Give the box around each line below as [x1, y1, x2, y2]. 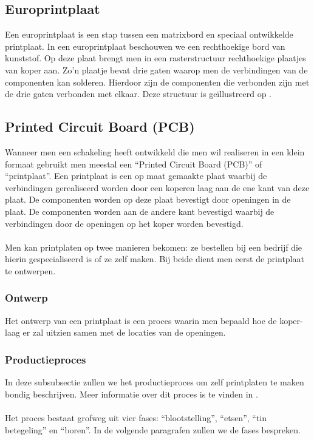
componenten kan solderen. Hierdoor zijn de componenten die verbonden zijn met [5, 75, 310, 88]
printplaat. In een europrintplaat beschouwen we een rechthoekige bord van [5, 39, 285, 52]
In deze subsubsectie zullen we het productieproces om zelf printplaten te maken [5, 376, 304, 388]
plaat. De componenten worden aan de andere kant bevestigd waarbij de [5, 205, 275, 217]
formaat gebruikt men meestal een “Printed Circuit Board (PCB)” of [5, 157, 262, 170]
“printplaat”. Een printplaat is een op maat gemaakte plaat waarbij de [5, 169, 267, 182]
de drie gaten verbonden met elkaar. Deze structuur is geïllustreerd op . [5, 87, 271, 100]
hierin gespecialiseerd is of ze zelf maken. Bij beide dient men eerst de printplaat [5, 252, 304, 265]
